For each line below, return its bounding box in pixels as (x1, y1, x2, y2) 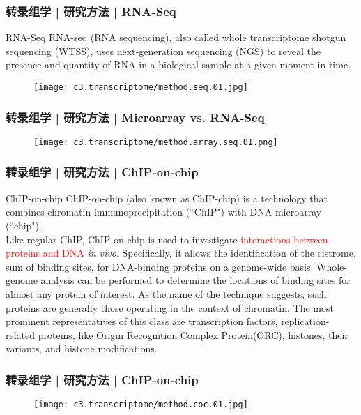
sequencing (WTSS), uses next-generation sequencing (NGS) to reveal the (6, 43, 321, 58)
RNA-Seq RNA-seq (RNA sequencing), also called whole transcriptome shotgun (6, 30, 346, 45)
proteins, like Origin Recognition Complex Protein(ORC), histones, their (38, 327, 348, 342)
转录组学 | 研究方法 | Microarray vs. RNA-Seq (6, 108, 265, 126)
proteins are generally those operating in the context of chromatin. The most (6, 300, 334, 315)
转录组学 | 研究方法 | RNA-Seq (6, 2, 176, 20)
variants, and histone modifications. (6, 341, 158, 356)
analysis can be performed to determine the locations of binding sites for (40, 273, 351, 287)
